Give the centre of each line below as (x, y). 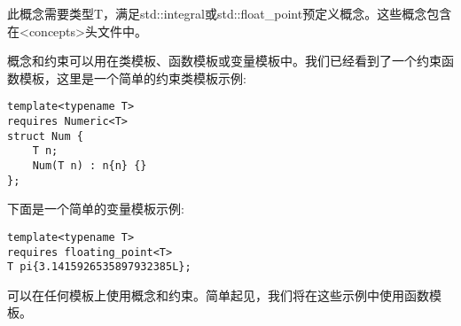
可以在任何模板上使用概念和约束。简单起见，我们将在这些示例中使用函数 (218, 295)
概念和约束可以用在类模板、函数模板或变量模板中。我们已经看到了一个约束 (224, 61)
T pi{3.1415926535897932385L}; (99, 267)
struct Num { (45, 136)
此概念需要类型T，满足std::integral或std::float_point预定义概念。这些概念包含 (230, 13)
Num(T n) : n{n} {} (90, 166)
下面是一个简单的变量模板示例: (96, 209)
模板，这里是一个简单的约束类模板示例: (133, 78)
